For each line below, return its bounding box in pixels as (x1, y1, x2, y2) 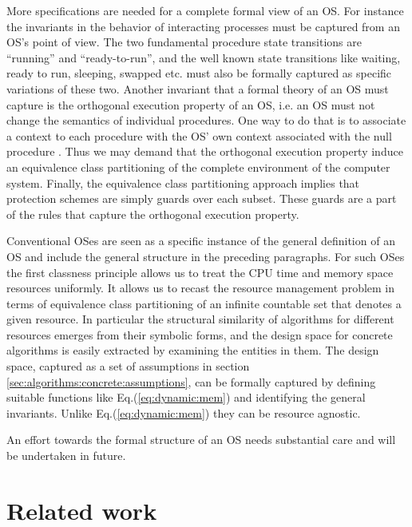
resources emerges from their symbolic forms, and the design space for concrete (6, 326, 393, 343)
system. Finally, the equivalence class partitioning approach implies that (6, 174, 360, 191)
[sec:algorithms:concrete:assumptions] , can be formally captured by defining (6, 373, 376, 390)
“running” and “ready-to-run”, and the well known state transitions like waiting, (6, 49, 401, 65)
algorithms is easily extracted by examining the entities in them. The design (6, 342, 379, 359)
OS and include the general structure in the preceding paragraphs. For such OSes (6, 248, 405, 264)
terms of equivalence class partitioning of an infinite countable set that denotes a (6, 295, 402, 311)
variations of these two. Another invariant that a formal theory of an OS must (6, 80, 389, 97)
